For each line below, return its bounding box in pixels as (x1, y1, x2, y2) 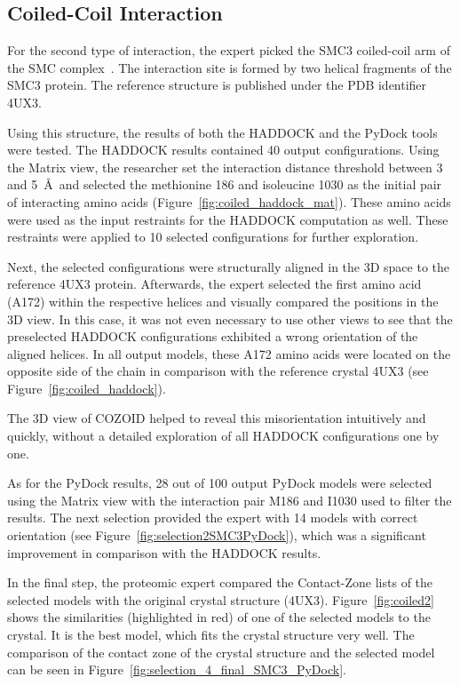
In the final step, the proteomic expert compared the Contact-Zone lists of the (7, 573, 433, 592)
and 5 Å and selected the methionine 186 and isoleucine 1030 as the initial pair (7, 175, 442, 194)
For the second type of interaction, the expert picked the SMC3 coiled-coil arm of (7, 41, 450, 60)
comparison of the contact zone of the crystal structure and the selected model (7, 642, 435, 661)
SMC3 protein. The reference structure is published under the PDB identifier (7, 76, 427, 94)
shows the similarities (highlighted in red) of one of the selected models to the (7, 608, 431, 626)
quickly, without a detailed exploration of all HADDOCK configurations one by (7, 426, 440, 445)
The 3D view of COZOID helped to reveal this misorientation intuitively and (7, 409, 426, 427)
